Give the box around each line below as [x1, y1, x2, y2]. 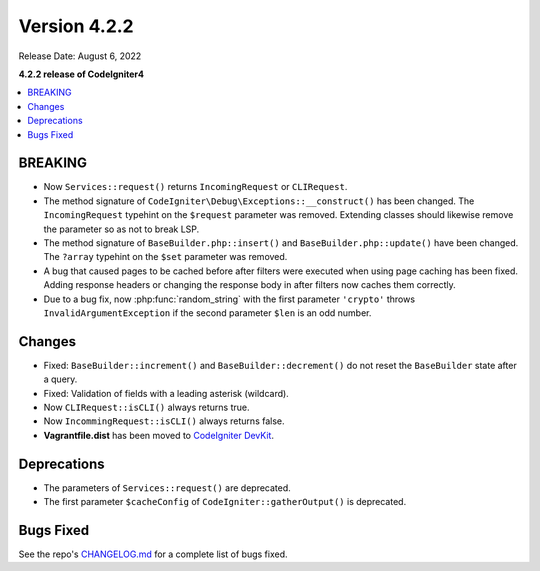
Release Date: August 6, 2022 [18, 50, 142, 62]
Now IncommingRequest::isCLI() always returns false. [43, 415, 285, 427]
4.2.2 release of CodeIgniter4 [18, 68, 145, 80]
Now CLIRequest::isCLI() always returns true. [43, 401, 250, 413]
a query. [43, 373, 78, 385]
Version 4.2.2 [18, 15, 134, 37]
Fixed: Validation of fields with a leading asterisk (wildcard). [43, 387, 289, 399]
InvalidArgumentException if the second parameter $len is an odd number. [43, 306, 372, 319]
